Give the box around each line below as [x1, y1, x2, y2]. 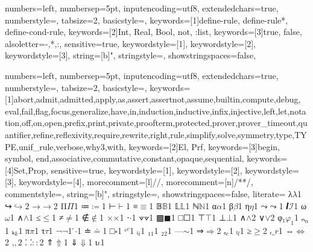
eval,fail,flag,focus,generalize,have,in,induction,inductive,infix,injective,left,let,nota [5, 104, 306, 117]
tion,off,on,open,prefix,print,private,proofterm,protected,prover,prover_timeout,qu [5, 116, 308, 129]
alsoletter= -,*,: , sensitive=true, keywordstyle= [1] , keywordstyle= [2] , [5, 37, 256, 49]
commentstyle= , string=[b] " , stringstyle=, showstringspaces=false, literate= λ [5, 187, 292, 200]
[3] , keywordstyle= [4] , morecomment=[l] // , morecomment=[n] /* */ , [5, 175, 253, 188]
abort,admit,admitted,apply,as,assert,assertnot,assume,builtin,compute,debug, [13, 93, 301, 106]
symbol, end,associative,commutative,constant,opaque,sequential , [5, 152, 244, 165]
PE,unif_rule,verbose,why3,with [5, 140, 124, 153]
